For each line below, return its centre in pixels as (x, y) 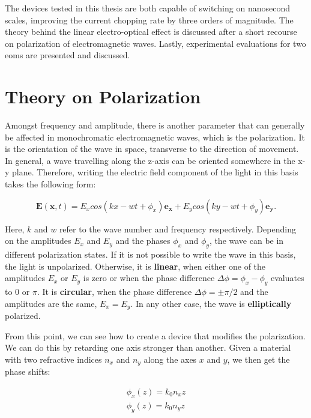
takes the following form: (50, 184)
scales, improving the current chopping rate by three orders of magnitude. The (149, 20)
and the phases (143, 241)
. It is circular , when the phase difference (114, 292)
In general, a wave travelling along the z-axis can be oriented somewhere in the (150, 160)
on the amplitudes (38, 241)
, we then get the (258, 359)
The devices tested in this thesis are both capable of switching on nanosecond (147, 8)
